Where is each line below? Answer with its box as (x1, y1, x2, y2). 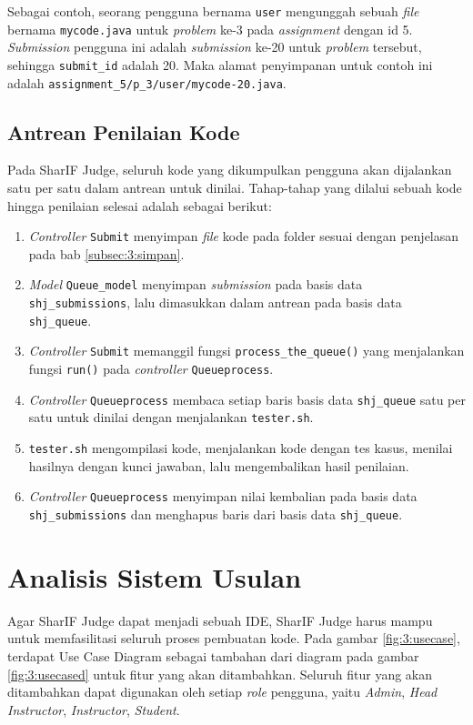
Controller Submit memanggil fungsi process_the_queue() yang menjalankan (28, 341, 465, 360)
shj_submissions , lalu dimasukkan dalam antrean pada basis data (28, 293, 402, 312)
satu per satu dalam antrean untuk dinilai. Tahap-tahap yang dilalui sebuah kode (7, 178, 462, 197)
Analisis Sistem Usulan (7, 558, 302, 595)
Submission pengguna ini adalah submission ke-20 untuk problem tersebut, (7, 37, 422, 56)
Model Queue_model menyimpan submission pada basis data (28, 275, 363, 294)
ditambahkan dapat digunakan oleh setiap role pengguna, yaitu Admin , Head (7, 682, 438, 701)
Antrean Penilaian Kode (7, 117, 240, 146)
